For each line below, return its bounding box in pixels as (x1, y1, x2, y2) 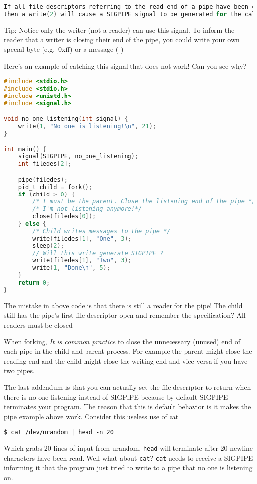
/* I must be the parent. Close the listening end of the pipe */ (32, 198, 256, 205)
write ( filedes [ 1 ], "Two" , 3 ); (32, 257, 131, 264)
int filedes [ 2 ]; (18, 160, 72, 168)
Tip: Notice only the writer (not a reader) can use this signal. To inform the (4, 24, 235, 35)
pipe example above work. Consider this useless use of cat (4, 411, 179, 421)
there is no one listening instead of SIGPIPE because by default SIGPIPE (4, 391, 228, 402)
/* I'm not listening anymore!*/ (32, 205, 142, 213)
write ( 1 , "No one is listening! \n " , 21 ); (18, 123, 156, 130)
